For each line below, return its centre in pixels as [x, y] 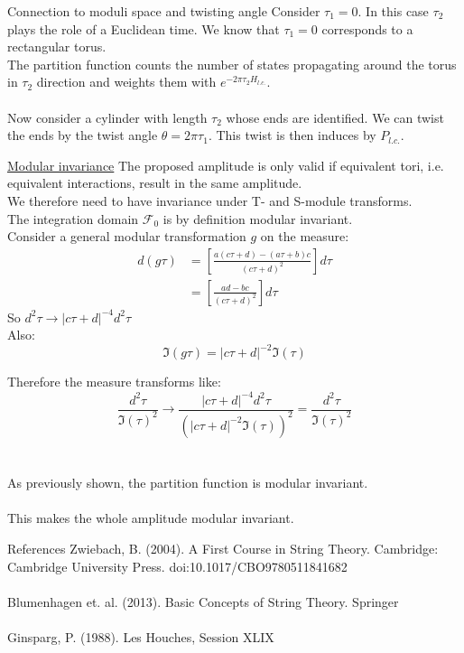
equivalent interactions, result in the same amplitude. [155, 183]
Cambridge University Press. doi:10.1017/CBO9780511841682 [177, 566]
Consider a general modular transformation [127, 236]
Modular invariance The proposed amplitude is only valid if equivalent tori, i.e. [226, 165]
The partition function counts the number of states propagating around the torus [232, 64]
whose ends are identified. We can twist [335, 117]
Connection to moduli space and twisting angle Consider [164, 11]
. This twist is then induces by [292, 135]
